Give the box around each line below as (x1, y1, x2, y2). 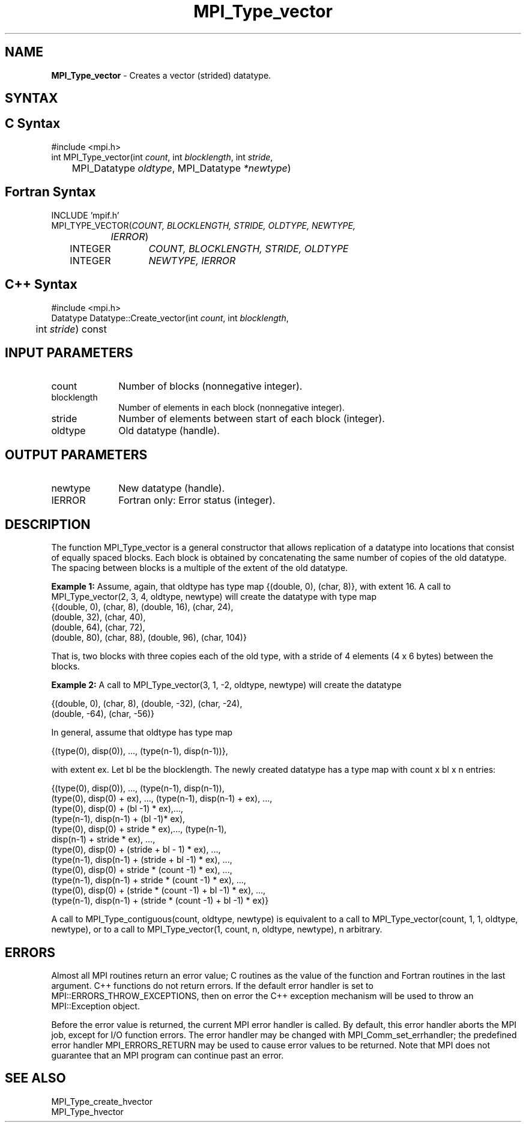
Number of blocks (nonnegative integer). (118, 380, 303, 393)
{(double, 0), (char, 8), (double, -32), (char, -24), (51, 698, 243, 709)
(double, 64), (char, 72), (51, 622, 145, 633)
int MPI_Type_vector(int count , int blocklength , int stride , (51, 151, 273, 162)
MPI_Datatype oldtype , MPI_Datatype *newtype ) (71, 162, 291, 174)
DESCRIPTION (5, 516, 91, 532)
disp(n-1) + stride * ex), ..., (51, 834, 156, 845)
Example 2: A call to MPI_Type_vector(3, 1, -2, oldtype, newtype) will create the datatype (51, 680, 402, 690)
